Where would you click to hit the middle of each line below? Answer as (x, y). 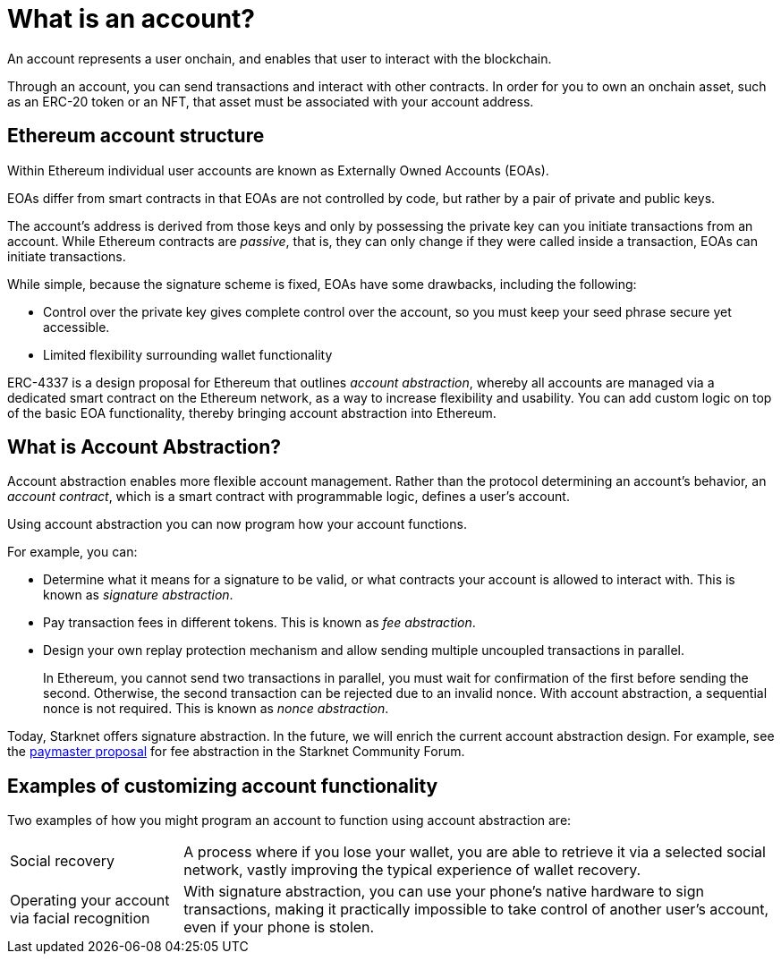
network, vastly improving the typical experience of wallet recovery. (412, 870)
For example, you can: (72, 552)
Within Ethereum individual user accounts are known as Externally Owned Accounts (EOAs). (278, 170)
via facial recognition (80, 918)
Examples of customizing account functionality (223, 786)
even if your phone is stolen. (279, 927)
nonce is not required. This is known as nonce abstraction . (216, 709)
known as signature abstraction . (138, 595)
